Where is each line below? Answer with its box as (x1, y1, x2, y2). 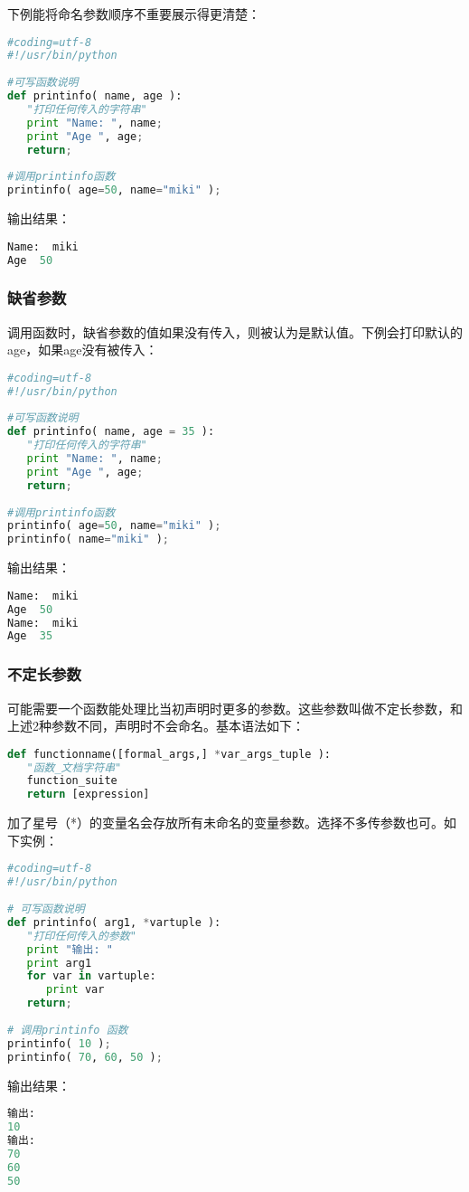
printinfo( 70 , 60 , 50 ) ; (7, 1050, 163, 1064)
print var (45, 983, 105, 997)
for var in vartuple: (26, 970, 156, 983)
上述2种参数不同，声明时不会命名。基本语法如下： (7, 716, 305, 735)
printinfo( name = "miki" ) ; (7, 533, 170, 546)
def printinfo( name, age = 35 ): (7, 425, 215, 439)
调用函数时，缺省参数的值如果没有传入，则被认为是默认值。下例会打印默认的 (7, 322, 463, 341)
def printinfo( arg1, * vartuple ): (7, 915, 221, 929)
